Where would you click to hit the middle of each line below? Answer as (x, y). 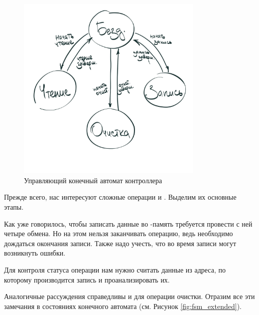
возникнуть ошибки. (35, 253)
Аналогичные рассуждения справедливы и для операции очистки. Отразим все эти (129, 296)
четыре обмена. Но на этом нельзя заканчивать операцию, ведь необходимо (119, 233)
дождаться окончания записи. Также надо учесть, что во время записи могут (120, 243)
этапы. (14, 206)
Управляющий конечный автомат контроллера (93, 180)
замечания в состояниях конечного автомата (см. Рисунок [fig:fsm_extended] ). (123, 306)
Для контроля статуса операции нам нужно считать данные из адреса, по (115, 269)
